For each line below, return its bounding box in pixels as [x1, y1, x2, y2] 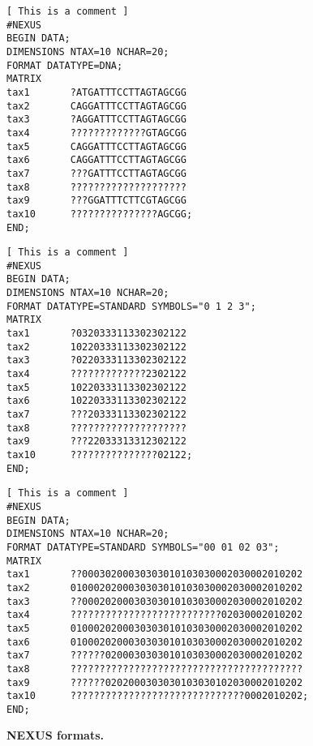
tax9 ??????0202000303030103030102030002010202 [6, 676, 303, 688]
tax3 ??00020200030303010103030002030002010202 [6, 595, 303, 607]
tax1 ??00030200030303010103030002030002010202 [6, 568, 303, 581]
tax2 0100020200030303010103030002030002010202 [6, 581, 303, 594]
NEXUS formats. [6, 727, 104, 744]
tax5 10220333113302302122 [6, 381, 187, 393]
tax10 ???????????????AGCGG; [6, 208, 193, 220]
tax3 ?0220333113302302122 [6, 354, 187, 367]
